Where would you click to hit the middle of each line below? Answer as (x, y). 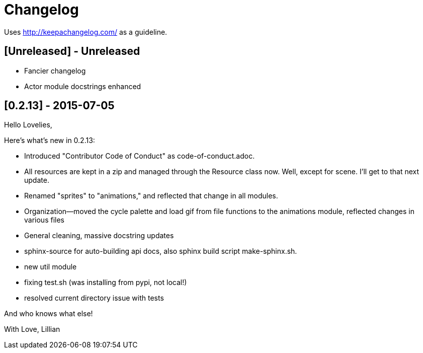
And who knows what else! (49, 314)
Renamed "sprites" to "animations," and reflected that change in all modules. (151, 196)
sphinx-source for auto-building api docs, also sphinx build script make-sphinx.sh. (161, 251)
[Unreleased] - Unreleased (72, 51)
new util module (51, 267)
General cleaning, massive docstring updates (99, 236)
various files (44, 220)
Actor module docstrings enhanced (83, 86)
